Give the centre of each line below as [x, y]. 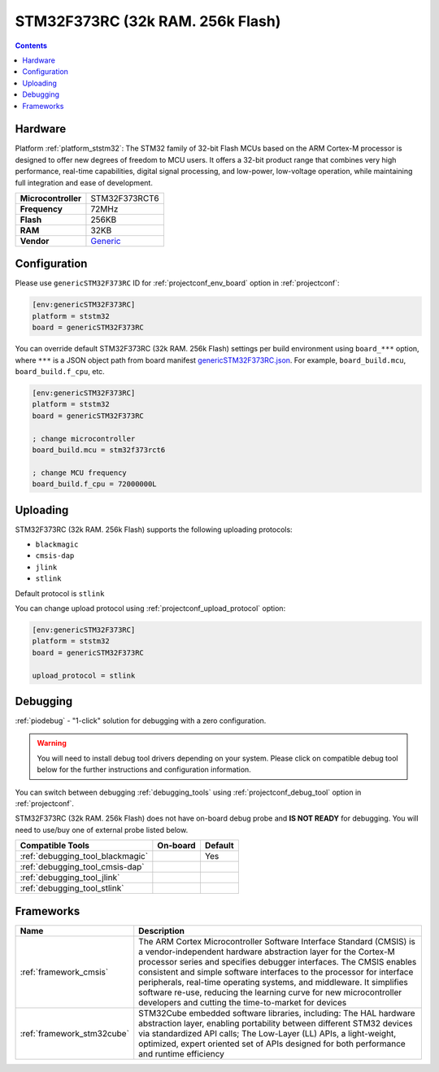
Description [161, 930]
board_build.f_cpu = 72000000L [95, 484]
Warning [52, 743]
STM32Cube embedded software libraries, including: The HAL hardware [277, 1013]
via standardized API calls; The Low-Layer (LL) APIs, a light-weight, [267, 1033]
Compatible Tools [54, 846]
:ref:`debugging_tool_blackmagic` [84, 856]
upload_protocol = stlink [84, 675]
